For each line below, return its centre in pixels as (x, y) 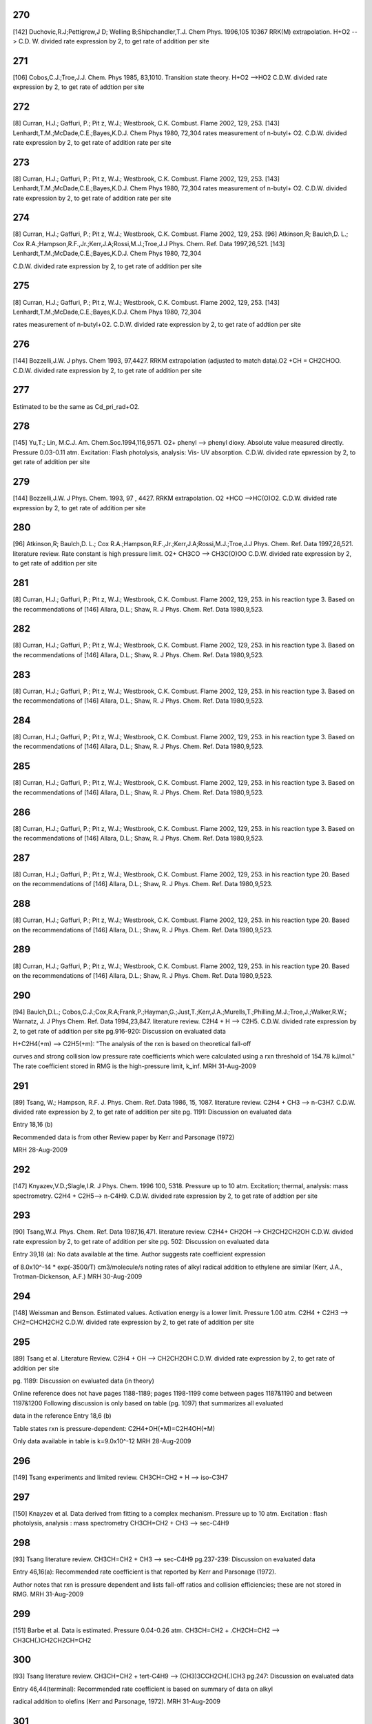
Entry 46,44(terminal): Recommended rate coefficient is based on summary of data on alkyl (143, 1689)
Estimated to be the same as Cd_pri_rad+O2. (76, 406)
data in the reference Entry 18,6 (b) (62, 1416)
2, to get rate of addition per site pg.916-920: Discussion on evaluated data (120, 1031)
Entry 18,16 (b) (33, 1125)
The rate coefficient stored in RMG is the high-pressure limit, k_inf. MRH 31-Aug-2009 (134, 1066)
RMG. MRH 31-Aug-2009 (48, 1594)
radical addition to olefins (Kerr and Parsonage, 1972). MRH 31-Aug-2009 (116, 1702)
